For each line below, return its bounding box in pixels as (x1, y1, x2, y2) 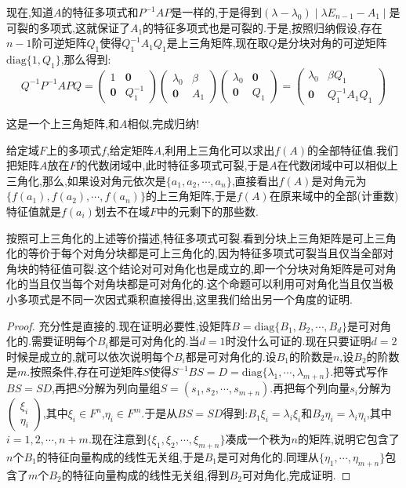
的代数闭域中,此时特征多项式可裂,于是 (76, 157, 270, 173)
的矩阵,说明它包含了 (297, 431, 400, 447)
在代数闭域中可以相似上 (277, 157, 398, 173)
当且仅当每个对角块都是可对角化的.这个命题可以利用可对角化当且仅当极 (27, 275, 393, 292)
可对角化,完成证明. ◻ (241, 466, 351, 483)
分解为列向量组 (83, 380, 161, 396)
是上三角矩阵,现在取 (166, 35, 269, 51)
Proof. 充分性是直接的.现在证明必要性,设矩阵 (6, 317, 232, 333)
